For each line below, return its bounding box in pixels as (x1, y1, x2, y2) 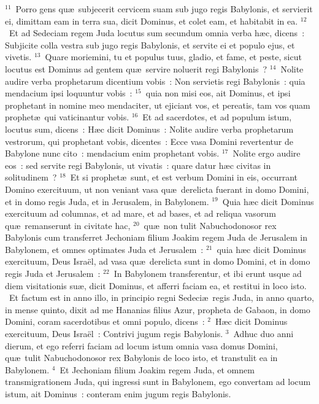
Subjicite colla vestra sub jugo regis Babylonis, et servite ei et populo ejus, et (5, 38, 295, 51)
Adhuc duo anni (233, 327, 294, 340)
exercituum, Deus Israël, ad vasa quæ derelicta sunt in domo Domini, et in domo (5, 255, 310, 268)
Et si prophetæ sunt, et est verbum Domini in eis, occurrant (70, 171, 298, 184)
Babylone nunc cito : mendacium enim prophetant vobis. (5, 147, 220, 160)
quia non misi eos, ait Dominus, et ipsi (145, 87, 291, 99)
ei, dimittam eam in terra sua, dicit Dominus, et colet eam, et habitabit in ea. (5, 14, 298, 27)
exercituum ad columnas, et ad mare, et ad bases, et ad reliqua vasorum (5, 207, 276, 220)
